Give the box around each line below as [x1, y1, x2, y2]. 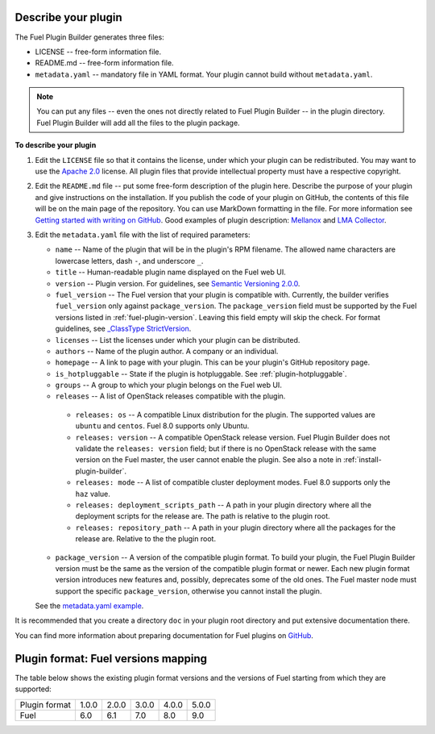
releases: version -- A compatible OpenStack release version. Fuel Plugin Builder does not [75, 432, 391, 442]
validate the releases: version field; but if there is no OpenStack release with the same [75, 444, 377, 453]
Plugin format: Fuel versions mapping [14, 652, 208, 665]
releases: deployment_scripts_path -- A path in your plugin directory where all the [75, 500, 372, 510]
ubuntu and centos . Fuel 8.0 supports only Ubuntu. [75, 421, 250, 431]
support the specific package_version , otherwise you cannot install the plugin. [55, 586, 322, 596]
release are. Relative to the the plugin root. [75, 534, 217, 544]
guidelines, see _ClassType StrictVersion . [55, 323, 192, 334]
